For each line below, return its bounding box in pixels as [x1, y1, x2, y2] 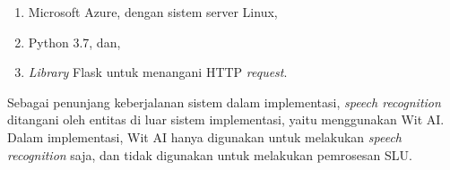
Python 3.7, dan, [28, 32, 121, 51]
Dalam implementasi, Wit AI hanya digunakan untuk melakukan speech [7, 127, 402, 146]
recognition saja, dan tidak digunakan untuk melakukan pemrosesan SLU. [7, 145, 412, 164]
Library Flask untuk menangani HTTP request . [28, 63, 288, 81]
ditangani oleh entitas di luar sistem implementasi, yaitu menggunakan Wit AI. [7, 110, 445, 129]
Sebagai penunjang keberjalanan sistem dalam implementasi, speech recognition [7, 92, 441, 111]
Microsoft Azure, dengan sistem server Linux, [28, 3, 278, 21]
